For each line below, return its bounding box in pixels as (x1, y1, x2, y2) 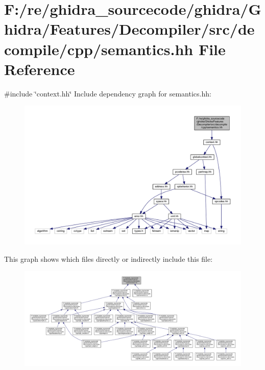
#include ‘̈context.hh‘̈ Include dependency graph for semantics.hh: (4, 88, 211, 98)
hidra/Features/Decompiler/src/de (4, 18, 255, 39)
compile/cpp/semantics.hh (4, 38, 194, 59)
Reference (4, 58, 75, 79)
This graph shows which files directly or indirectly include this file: (4, 253, 213, 264)
